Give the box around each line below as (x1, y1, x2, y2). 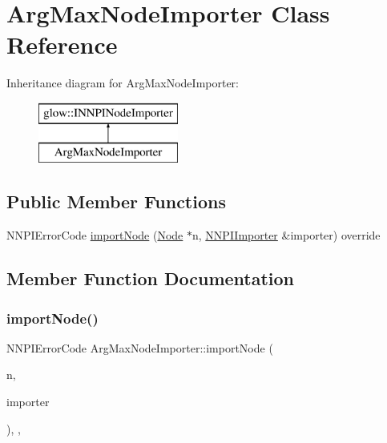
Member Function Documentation (6, 266, 295, 291)
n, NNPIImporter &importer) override (192, 227, 381, 244)
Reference (6, 28, 118, 61)
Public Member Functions (6, 189, 226, 214)
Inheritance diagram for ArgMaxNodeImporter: (6, 75, 239, 91)
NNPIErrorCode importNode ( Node (6, 227, 183, 244)
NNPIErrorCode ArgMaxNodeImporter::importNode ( (6, 339, 273, 356)
